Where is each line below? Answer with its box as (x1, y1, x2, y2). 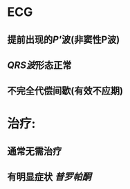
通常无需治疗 (7, 145, 62, 157)
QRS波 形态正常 (7, 59, 72, 71)
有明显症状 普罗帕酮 (7, 171, 91, 183)
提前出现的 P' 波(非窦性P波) (7, 33, 120, 45)
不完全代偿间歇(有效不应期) (7, 85, 123, 97)
